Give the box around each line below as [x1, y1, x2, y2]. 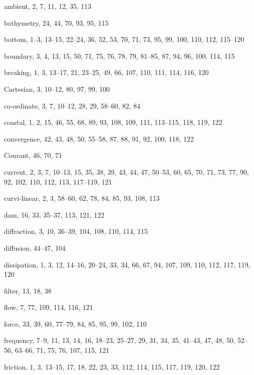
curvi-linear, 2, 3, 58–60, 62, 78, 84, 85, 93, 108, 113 [4, 193, 160, 203]
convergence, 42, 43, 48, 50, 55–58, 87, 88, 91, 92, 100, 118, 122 [4, 133, 194, 144]
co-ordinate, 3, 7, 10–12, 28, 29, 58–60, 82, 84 [4, 100, 140, 111]
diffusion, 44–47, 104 [4, 242, 65, 253]
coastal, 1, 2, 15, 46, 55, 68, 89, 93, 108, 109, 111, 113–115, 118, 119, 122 [4, 117, 222, 127]
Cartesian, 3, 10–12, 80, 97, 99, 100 [4, 83, 110, 94]
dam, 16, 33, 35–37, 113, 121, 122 [4, 209, 104, 220]
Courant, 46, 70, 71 [4, 150, 62, 160]
